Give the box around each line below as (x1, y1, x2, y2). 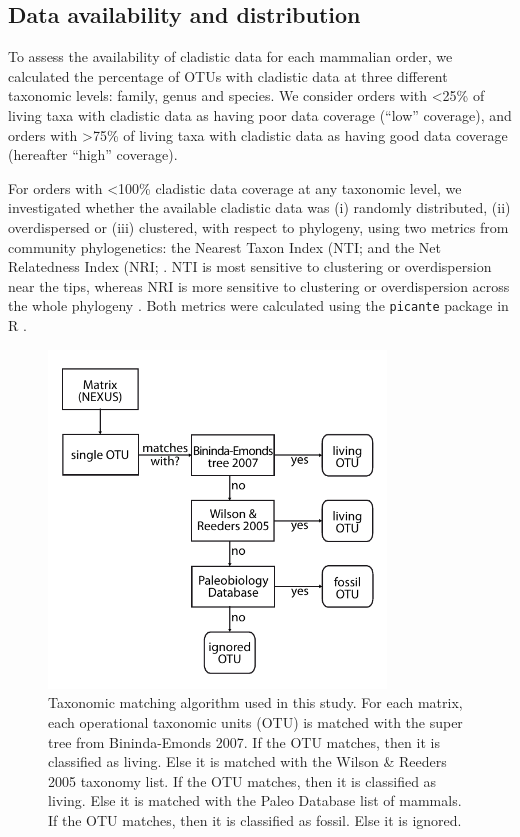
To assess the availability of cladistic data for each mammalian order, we (8, 46, 453, 67)
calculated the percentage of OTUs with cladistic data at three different (8, 65, 448, 86)
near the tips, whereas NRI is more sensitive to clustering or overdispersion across (8, 275, 510, 296)
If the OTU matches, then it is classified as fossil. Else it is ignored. (48, 809, 462, 830)
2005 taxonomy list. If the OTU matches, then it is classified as (48, 770, 437, 791)
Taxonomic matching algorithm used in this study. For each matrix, (48, 692, 463, 713)
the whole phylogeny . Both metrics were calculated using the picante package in (8, 295, 509, 316)
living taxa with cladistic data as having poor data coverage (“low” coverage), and (8, 104, 512, 125)
